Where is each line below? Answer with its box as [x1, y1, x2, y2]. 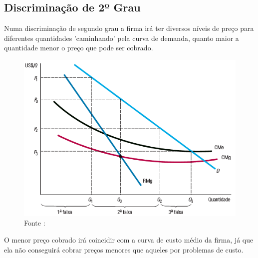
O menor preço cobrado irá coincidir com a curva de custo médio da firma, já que [4, 234, 254, 245]
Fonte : [24, 218, 45, 228]
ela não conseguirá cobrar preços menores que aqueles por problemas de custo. [4, 244, 244, 255]
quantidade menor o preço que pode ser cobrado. [4, 42, 153, 53]
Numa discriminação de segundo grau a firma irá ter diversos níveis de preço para [4, 23, 254, 33]
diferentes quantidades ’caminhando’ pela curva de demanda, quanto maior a [4, 32, 239, 43]
